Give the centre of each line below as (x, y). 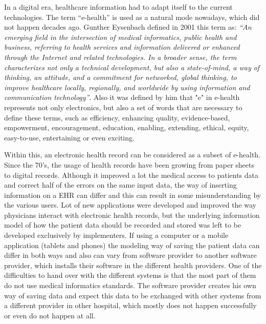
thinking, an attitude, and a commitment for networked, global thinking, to (120, 77)
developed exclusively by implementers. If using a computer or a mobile (116, 235)
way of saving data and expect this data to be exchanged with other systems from (133, 295)
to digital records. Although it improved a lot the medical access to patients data (131, 175)
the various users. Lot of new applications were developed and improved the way (130, 205)
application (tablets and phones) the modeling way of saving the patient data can (132, 245)
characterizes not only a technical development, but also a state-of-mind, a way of (132, 67)
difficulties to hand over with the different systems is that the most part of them (130, 275)
